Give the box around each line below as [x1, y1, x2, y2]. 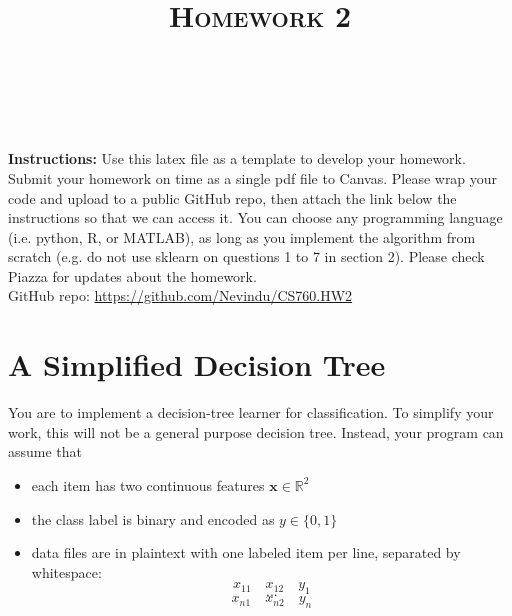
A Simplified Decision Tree [8, 344, 386, 385]
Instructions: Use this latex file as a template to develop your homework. [8, 148, 466, 169]
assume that [8, 441, 83, 462]
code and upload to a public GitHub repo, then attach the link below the [8, 187, 457, 208]
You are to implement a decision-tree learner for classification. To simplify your [8, 402, 494, 423]
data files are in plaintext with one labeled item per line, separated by [31, 542, 461, 563]
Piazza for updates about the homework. [8, 265, 257, 286]
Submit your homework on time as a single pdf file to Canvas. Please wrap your [8, 167, 498, 188]
